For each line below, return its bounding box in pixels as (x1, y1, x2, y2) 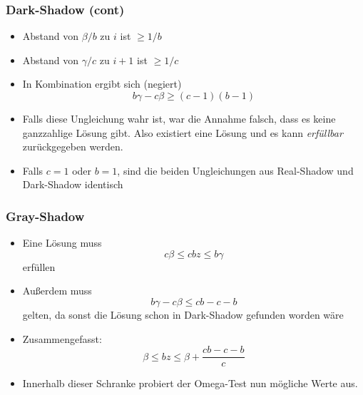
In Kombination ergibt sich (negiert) (22, 76, 182, 91)
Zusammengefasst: (22, 331, 102, 346)
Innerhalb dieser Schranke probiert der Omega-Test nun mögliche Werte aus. (22, 376, 358, 391)
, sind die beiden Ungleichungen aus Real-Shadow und (117, 163, 354, 178)
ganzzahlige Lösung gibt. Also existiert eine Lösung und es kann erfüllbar (22, 125, 343, 140)
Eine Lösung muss (22, 235, 102, 250)
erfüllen (22, 259, 56, 274)
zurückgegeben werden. (22, 139, 123, 154)
